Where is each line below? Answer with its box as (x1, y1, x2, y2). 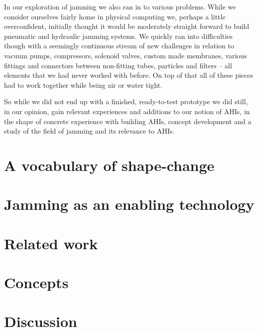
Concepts (4, 272, 69, 293)
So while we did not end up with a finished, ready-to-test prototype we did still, (4, 96, 248, 107)
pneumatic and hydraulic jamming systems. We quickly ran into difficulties (4, 30, 233, 41)
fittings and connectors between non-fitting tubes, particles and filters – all (4, 60, 232, 70)
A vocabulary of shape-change (4, 155, 215, 175)
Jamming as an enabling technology (4, 194, 255, 214)
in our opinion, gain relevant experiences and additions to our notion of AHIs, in (4, 106, 250, 116)
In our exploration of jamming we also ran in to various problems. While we (4, 1, 236, 11)
